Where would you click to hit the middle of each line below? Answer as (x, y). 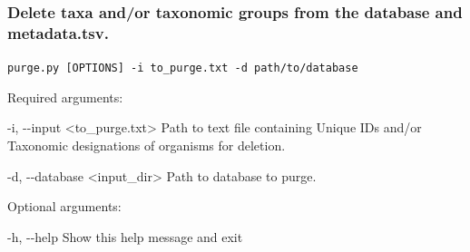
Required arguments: (65, 97)
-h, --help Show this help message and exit (125, 236)
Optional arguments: (64, 206)
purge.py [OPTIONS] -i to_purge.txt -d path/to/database (183, 68)
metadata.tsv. (58, 32)
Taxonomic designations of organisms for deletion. (147, 145)
